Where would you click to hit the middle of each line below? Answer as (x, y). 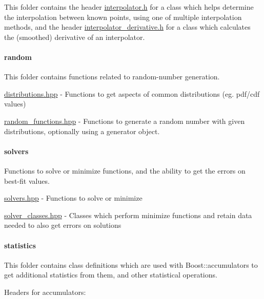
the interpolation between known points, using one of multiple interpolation (123, 17)
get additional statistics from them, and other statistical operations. (111, 275)
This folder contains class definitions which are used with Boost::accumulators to (131, 264)
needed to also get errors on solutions (63, 225)
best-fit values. (27, 180)
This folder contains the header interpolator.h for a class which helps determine (129, 7)
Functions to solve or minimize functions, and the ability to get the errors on (125, 170)
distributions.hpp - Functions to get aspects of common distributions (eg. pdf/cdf (132, 93)
